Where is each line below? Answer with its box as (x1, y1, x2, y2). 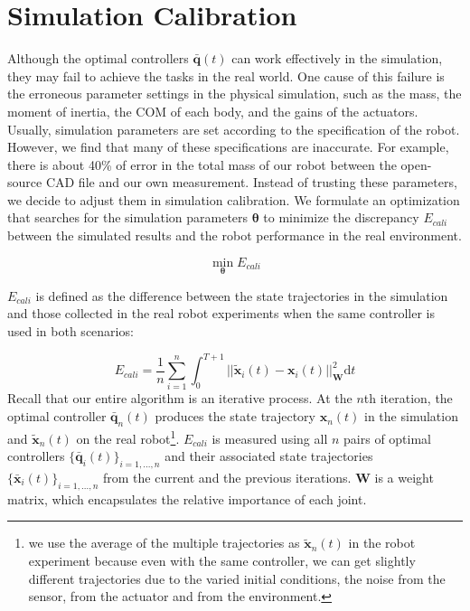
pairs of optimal (343, 428, 432, 447)
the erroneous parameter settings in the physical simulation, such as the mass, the (7, 84, 462, 103)
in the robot (348, 533, 416, 552)
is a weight (374, 467, 434, 486)
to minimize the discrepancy (263, 208, 419, 227)
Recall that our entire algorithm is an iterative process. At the (7, 389, 352, 408)
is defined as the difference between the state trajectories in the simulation (35, 286, 448, 305)
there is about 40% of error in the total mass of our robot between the (7, 155, 397, 174)
